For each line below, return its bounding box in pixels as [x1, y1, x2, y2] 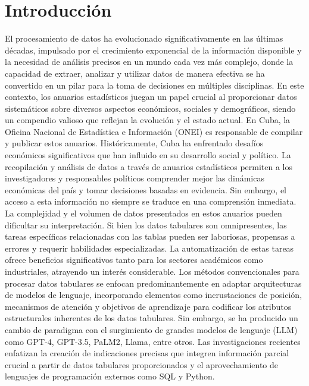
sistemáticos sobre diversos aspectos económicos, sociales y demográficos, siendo [5, 102, 296, 114]
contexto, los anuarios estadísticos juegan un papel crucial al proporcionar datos [5, 90, 297, 103]
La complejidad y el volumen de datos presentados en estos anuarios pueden [5, 207, 282, 219]
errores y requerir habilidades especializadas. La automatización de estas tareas [5, 241, 294, 254]
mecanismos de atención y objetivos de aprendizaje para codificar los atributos [5, 300, 292, 312]
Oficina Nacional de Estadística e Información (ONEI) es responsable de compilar [5, 125, 303, 137]
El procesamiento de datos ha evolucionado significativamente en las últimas [5, 32, 283, 45]
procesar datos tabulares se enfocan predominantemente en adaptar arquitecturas [5, 277, 302, 289]
